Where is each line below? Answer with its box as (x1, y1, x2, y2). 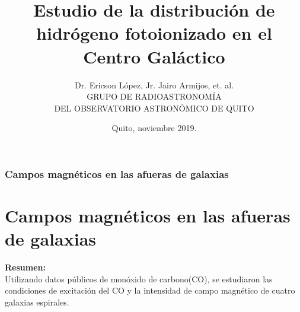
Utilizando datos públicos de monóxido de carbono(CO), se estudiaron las (5, 272, 273, 285)
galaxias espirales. (5, 295, 69, 308)
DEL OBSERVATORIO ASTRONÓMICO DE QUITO (54, 101, 254, 114)
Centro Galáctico (83, 44, 225, 68)
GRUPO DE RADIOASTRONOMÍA (87, 90, 222, 103)
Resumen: (5, 261, 46, 273)
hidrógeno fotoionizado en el (36, 21, 272, 45)
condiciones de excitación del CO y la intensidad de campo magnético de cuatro (5, 284, 295, 297)
